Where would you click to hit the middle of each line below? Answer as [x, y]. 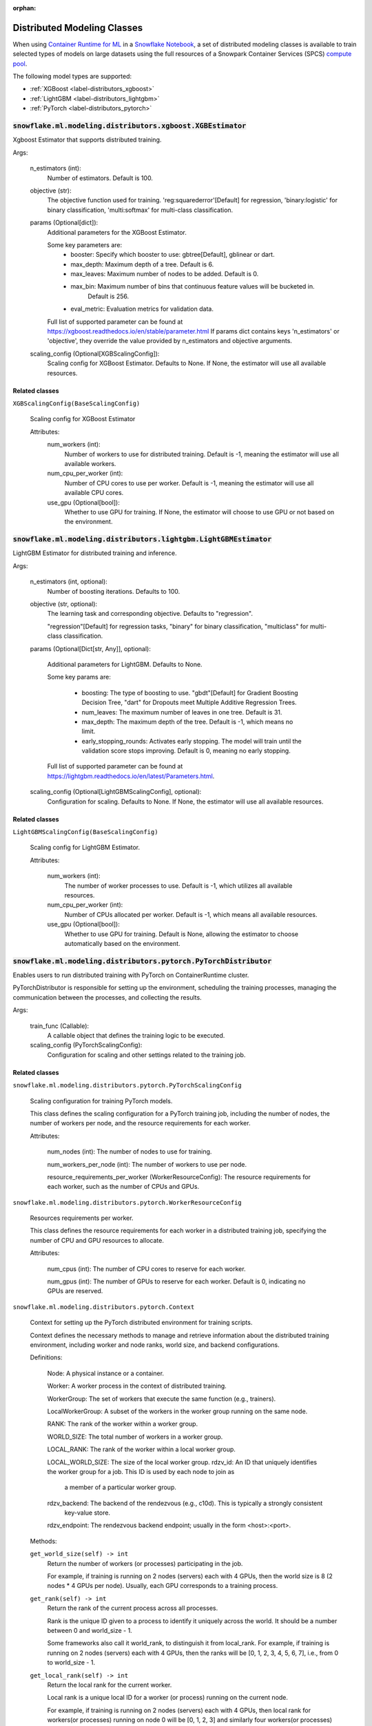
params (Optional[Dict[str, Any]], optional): [90, 648]
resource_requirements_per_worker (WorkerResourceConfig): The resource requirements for [179, 1176]
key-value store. [87, 1513]
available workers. [90, 463]
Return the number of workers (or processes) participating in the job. [145, 1563]
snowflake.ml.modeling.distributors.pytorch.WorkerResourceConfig [127, 1202]
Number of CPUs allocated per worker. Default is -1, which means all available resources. [191, 914]
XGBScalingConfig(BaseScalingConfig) [76, 403]
